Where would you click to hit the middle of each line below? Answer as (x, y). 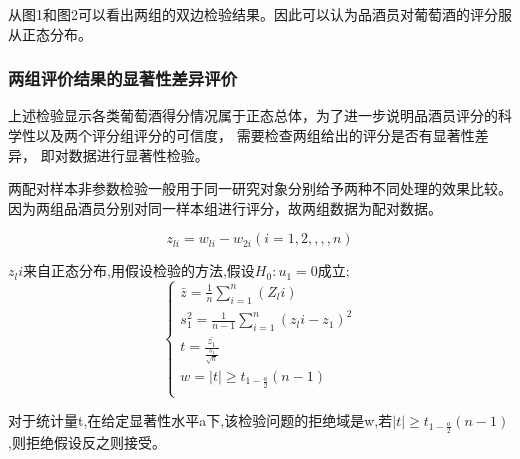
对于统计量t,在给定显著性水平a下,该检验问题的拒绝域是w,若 (200, 420)
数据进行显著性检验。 (138, 154)
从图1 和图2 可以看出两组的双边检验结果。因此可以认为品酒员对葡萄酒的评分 (253, 14)
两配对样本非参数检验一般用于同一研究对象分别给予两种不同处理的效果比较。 (260, 188)
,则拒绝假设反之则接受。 (87, 441)
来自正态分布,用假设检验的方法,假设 (139, 270)
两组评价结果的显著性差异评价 (123, 78)
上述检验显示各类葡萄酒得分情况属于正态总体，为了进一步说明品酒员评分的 (253, 115)
